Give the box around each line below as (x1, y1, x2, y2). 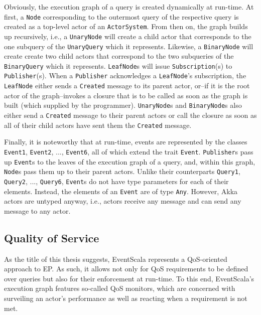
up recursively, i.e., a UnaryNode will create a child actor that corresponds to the (4, 31, 251, 41)
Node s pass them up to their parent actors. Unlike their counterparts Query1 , (4, 166, 240, 177)
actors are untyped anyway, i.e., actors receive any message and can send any (4, 196, 241, 206)
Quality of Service (4, 230, 99, 245)
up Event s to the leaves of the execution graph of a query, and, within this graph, (4, 156, 255, 167)
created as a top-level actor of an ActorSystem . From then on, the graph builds (4, 21, 248, 32)
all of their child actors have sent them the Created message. (4, 119, 192, 130)
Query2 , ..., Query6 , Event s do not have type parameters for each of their (4, 176, 229, 186)
